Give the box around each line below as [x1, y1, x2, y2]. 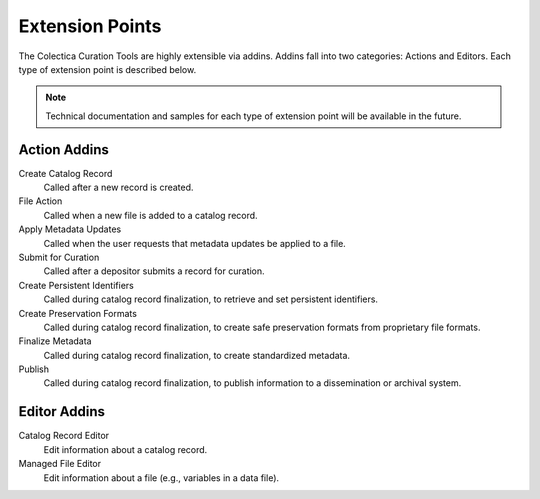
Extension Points [18, 15, 162, 37]
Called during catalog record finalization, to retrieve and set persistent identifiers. [43, 293, 379, 305]
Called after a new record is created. [43, 181, 194, 194]
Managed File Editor [18, 458, 102, 470]
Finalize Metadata [18, 335, 92, 347]
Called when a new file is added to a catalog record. [43, 209, 259, 221]
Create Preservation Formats [18, 307, 137, 319]
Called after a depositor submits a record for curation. [43, 265, 265, 277]
